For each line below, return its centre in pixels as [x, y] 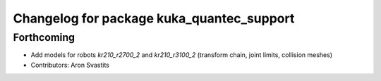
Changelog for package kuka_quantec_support [154, 18]
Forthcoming [44, 37]
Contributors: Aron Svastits [70, 65]
